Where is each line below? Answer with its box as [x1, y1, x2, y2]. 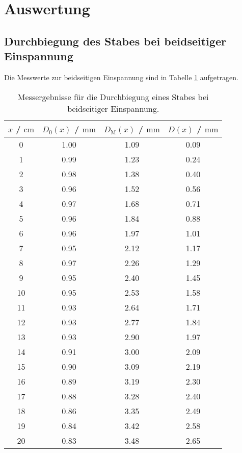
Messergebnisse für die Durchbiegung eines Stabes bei [17, 90, 209, 103]
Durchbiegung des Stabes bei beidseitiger [4, 33, 226, 49]
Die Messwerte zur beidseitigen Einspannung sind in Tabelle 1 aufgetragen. [4, 71, 238, 82]
